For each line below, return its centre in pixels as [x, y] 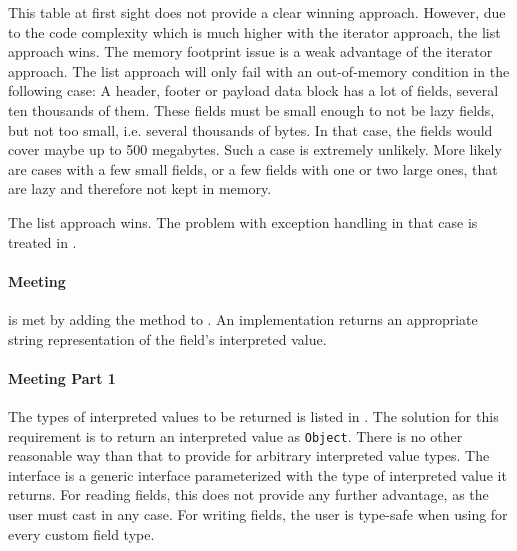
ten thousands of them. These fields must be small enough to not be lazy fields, [251, 109]
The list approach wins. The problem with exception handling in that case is [243, 221]
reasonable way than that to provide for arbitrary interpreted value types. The [249, 455]
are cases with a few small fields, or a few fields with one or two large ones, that [253, 168]
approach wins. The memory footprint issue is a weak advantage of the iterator [250, 51]
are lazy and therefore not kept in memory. [140, 188]
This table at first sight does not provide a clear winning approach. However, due [257, 12]
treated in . [42, 241]
